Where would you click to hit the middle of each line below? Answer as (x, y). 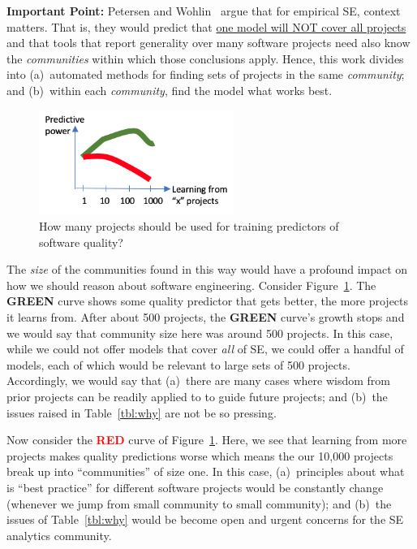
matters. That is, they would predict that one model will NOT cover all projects (206, 26)
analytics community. (59, 535)
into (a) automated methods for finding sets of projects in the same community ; (206, 74)
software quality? (81, 242)
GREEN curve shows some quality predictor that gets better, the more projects (208, 301)
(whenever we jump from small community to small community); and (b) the (199, 503)
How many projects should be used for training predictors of (189, 226)
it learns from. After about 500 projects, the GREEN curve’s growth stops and (206, 316)
